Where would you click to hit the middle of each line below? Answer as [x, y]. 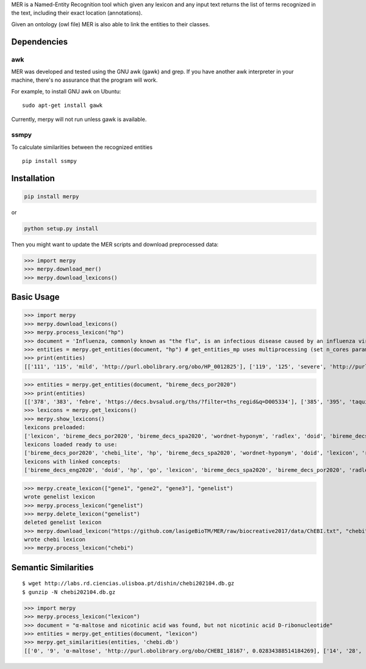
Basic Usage [35, 297]
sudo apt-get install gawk [63, 106]
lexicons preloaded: [55, 428]
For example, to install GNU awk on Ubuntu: [66, 91]
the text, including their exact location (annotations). [77, 13]
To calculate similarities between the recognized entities [82, 147]
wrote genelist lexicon [60, 497]
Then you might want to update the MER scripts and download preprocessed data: [115, 244]
